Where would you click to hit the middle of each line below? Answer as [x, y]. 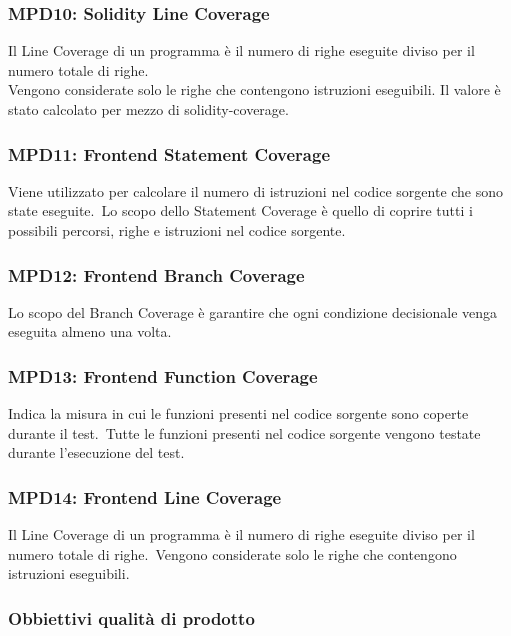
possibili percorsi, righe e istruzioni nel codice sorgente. [177, 230]
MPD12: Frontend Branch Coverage [156, 274]
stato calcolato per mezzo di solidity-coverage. [148, 109]
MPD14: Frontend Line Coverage [145, 496]
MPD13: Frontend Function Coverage [163, 375]
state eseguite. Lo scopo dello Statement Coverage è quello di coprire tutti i [240, 210]
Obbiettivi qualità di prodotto [131, 617]
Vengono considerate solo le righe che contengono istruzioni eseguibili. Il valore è [254, 89]
